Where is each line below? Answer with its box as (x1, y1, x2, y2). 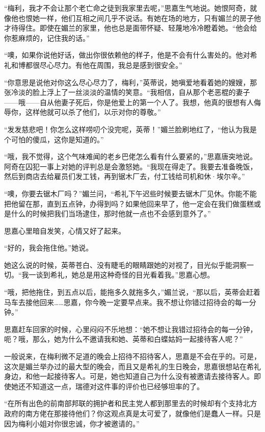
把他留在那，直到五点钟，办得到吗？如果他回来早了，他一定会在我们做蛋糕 (4, 198, 254, 209)
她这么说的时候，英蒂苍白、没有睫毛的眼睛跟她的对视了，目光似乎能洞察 (4, 259, 247, 270)
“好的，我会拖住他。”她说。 (4, 242, 93, 253)
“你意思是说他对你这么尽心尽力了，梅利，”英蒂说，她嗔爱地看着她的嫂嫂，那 (4, 77, 257, 87)
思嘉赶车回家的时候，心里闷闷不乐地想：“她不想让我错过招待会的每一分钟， (4, 323, 257, 334)
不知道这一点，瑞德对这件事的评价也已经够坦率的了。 (25, 380, 204, 391)
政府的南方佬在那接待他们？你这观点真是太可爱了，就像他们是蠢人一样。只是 (4, 408, 261, 418)
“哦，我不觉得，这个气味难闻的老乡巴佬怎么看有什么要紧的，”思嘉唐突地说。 (4, 151, 257, 162)
